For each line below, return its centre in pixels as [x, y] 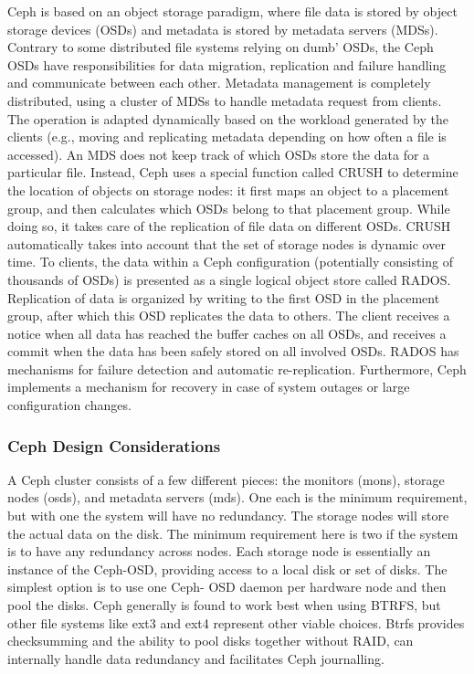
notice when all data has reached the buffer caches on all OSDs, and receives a [227, 333]
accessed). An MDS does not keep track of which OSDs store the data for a [219, 154]
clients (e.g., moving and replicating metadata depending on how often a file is [227, 137]
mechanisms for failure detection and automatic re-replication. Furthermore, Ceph [237, 369]
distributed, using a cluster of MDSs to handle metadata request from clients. [225, 100]
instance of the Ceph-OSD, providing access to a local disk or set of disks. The [227, 569]
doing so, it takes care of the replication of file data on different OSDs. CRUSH [229, 226]
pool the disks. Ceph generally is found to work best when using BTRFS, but [224, 605]
